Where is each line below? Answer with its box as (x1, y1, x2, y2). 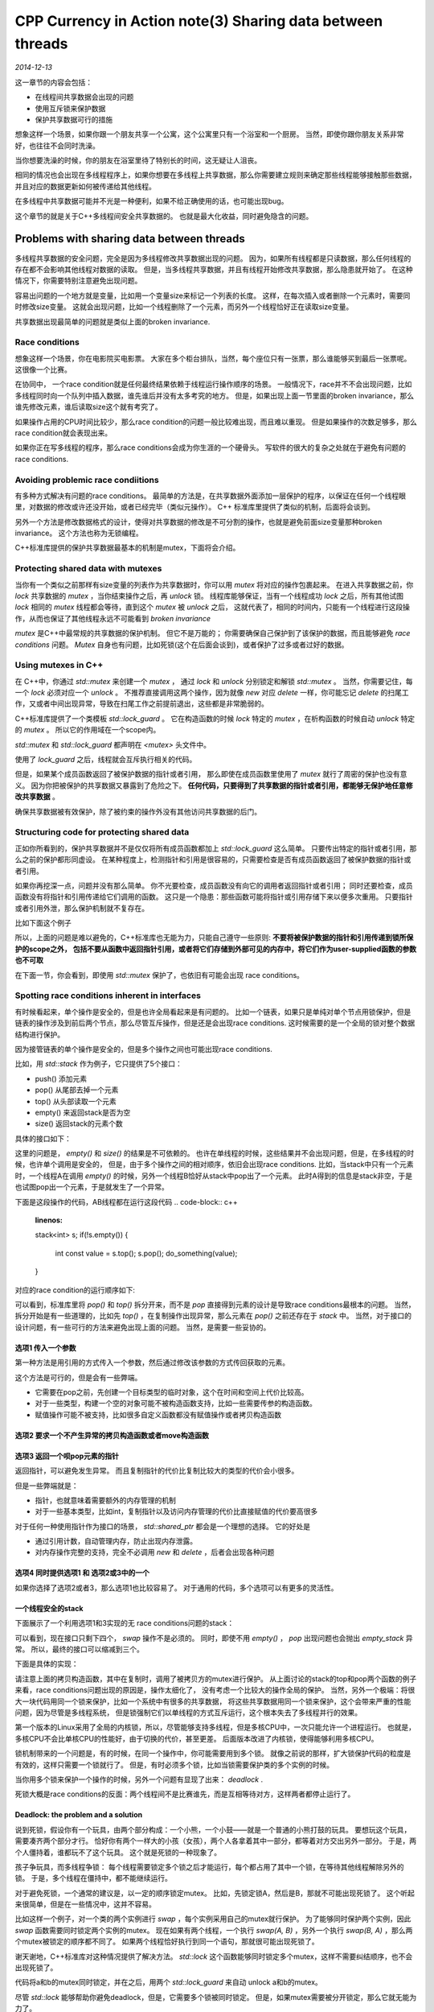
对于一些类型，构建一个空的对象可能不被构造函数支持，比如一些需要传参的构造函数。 (35, 1399, 317, 1408)
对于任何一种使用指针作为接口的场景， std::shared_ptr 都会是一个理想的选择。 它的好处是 (14, 1521, 311, 1531)
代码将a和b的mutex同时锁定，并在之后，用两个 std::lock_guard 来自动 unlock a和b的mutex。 (14, 1977, 323, 1987)
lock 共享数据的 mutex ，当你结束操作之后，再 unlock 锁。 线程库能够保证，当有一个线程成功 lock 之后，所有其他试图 (14, 592, 403, 600)
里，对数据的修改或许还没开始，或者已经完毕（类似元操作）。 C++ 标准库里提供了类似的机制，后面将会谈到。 (14, 502, 375, 512)
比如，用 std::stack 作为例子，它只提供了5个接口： (14, 1059, 182, 1069)
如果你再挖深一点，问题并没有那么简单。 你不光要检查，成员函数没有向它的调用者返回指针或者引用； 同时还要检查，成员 (14, 880, 413, 890)
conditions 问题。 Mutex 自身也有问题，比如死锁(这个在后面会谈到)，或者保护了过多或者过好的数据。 (14, 640, 349, 649)
